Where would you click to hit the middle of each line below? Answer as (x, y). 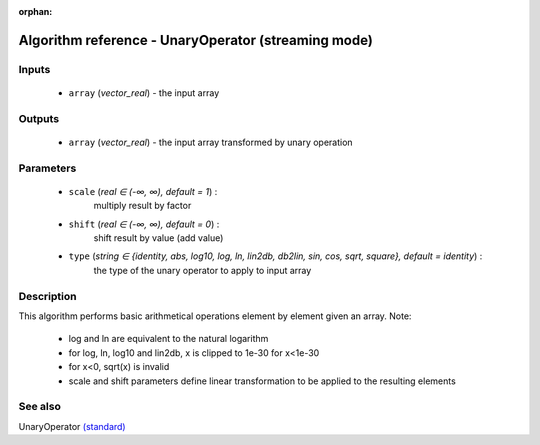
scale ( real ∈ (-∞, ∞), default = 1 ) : (143, 191)
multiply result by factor (142, 206)
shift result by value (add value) (158, 238)
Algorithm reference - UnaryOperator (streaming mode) (196, 40)
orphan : (35, 11)
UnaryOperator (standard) (72, 426)
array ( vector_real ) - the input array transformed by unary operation (211, 142)
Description (47, 296)
